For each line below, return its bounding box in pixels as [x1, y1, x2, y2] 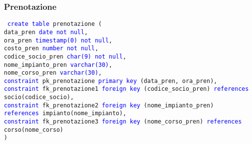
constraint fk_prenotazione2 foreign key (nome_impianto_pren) [4, 102, 214, 109]
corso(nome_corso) [4, 126, 63, 133]
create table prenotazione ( [7, 21, 102, 28]
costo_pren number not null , [4, 45, 99, 52]
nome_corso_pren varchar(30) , [4, 69, 102, 77]
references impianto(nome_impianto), [4, 110, 126, 117]
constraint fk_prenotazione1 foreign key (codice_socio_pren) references [4, 85, 249, 93]
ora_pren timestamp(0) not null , [4, 37, 112, 44]
